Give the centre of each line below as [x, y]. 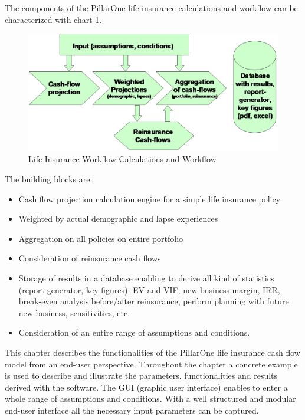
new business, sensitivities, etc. [74, 312]
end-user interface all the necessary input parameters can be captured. [132, 410]
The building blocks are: [49, 178]
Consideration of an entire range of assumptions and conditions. [134, 332]
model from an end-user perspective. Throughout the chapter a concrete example [151, 364]
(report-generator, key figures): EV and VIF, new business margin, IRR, [149, 289]
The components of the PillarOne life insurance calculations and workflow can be [151, 8]
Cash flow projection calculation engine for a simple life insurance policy [150, 198]
